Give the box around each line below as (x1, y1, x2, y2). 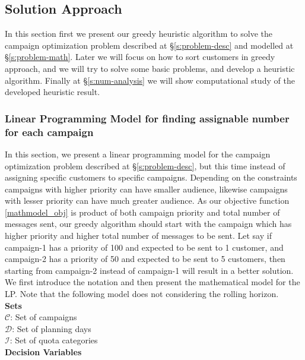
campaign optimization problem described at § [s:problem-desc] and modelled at (5, 39, 294, 51)
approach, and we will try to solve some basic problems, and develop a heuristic (5, 62, 295, 74)
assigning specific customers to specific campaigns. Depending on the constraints (5, 171, 297, 184)
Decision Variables (5, 346, 82, 358)
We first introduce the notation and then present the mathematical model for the (5, 276, 300, 288)
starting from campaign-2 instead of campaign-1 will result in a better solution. (5, 264, 294, 276)
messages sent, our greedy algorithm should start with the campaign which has (5, 217, 292, 230)
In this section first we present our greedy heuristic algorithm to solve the (5, 27, 272, 40)
